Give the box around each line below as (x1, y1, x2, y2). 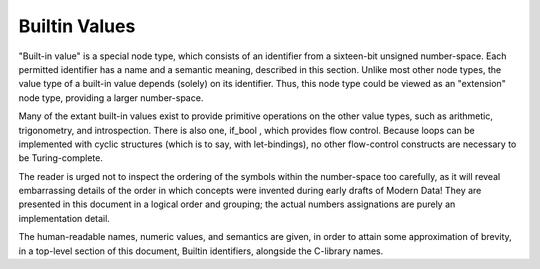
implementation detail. (18, 212, 110, 224)
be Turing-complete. (18, 152, 104, 164)
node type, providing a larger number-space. (18, 91, 204, 104)
